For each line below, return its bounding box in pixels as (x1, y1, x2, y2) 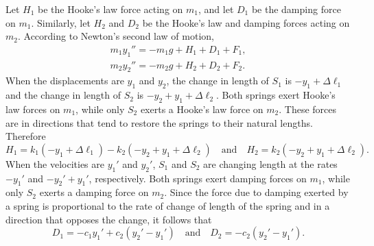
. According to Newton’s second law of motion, (17, 29, 214, 43)
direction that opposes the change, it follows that (5, 212, 212, 226)
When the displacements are (5, 73, 124, 88)
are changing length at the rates (203, 156, 338, 171)
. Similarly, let (31, 15, 91, 29)
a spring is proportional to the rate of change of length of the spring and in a (5, 199, 330, 212)
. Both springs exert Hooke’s (215, 88, 336, 102)
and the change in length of (5, 88, 121, 102)
